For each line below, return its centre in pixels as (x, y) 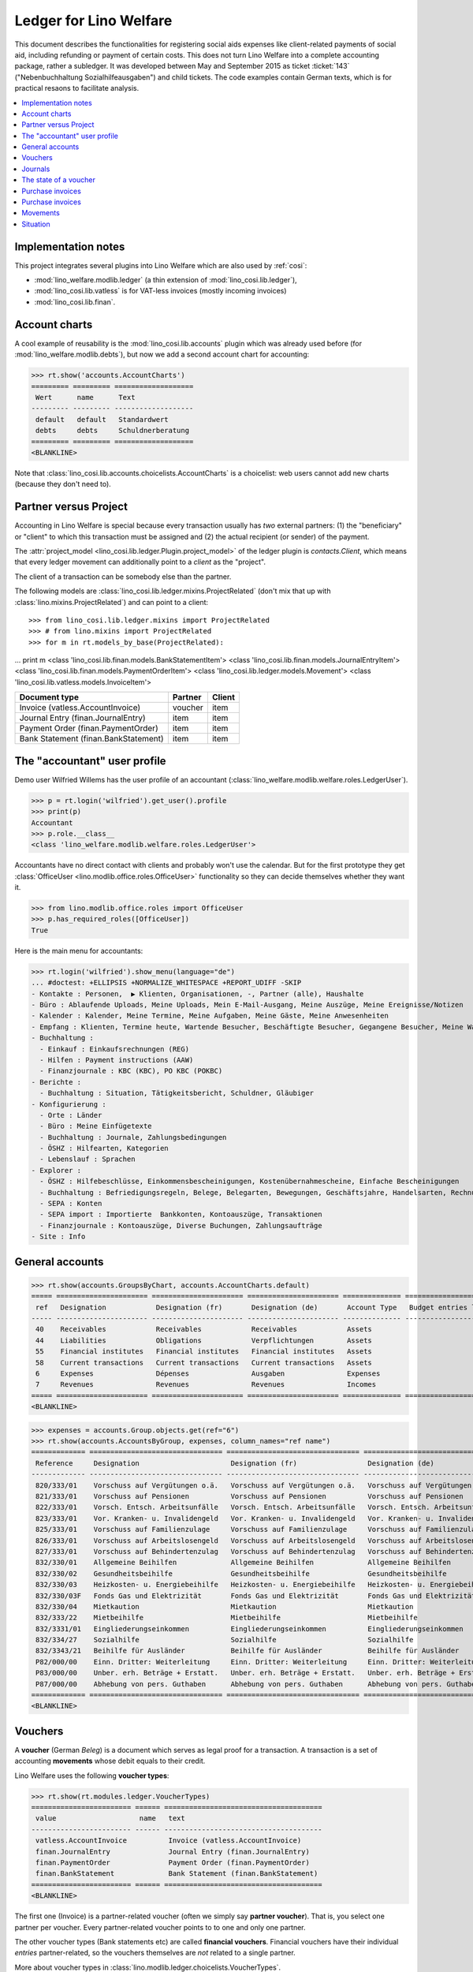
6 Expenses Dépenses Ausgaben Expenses (208, 1373)
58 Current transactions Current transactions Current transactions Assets (204, 1362)
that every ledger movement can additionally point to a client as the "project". (140, 562)
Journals (36, 169)
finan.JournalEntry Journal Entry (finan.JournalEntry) (173, 1851)
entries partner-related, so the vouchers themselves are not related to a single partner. (155, 1953)
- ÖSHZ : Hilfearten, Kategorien (104, 1148)
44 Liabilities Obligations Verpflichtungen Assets (204, 1340)
